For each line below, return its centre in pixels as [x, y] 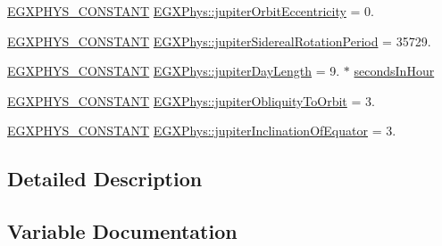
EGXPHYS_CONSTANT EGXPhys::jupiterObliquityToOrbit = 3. [191, 100]
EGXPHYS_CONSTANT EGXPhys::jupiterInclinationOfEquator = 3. [202, 131]
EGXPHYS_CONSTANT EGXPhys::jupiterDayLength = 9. [174, 71]
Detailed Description [105, 179]
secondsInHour [394, 71]
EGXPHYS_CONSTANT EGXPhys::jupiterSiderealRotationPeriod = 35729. [219, 41]
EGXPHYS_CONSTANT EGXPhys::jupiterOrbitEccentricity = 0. [191, 11]
